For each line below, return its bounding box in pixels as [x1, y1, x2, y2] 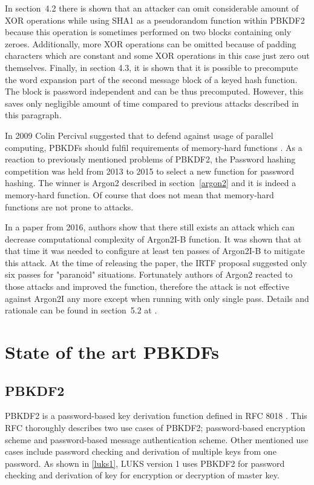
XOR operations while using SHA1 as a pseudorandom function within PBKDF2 [5, 13, 305, 26]
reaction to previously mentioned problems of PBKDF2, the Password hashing [5, 153, 296, 166]
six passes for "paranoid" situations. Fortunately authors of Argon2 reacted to [5, 268, 293, 281]
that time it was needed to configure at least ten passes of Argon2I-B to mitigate [5, 244, 305, 257]
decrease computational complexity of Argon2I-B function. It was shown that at [5, 232, 302, 245]
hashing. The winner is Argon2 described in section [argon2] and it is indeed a [5, 176, 296, 189]
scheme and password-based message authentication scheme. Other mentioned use [5, 433, 309, 446]
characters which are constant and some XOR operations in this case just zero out [5, 49, 310, 62]
